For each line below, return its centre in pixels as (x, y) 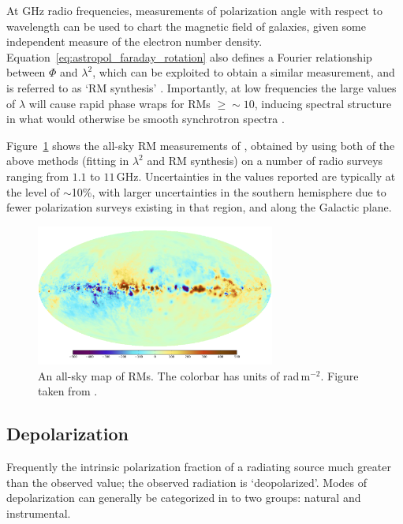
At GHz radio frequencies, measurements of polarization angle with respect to (194, 10)
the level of (33, 191)
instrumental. (39, 513)
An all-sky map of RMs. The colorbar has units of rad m (174, 375)
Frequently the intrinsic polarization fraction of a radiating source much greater (199, 467)
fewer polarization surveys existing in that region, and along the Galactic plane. (199, 207)
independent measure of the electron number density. (134, 41)
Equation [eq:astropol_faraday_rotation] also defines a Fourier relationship (189, 56)
